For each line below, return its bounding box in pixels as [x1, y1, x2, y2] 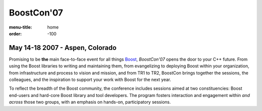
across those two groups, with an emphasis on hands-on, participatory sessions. [9, 99, 171, 105]
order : [9, 31, 22, 36]
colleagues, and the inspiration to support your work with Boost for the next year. [9, 77, 171, 82]
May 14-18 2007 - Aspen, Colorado [9, 44, 116, 52]
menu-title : [9, 24, 33, 30]
